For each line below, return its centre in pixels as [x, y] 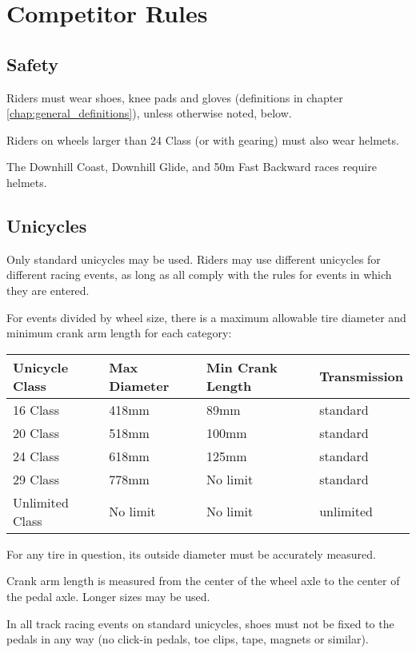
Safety [33, 64]
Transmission [361, 376]
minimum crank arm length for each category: [119, 333]
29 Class [36, 479]
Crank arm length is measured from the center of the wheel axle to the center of [203, 581]
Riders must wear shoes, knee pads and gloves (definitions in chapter [175, 97]
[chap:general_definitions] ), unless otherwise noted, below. [149, 113]
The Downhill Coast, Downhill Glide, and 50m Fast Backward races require [192, 167]
